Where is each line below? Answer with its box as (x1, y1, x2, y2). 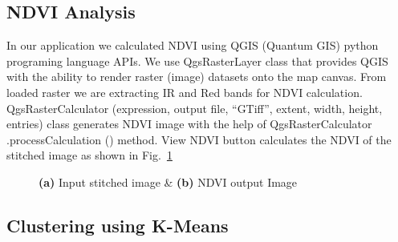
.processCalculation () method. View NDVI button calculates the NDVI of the (6, 131, 392, 147)
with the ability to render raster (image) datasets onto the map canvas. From (6, 68, 387, 85)
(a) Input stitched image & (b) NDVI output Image (39, 173, 298, 190)
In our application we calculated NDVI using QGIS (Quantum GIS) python (6, 37, 379, 54)
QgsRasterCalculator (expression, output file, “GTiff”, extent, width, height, (6, 99, 383, 116)
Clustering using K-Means (6, 212, 229, 237)
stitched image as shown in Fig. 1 (6, 147, 173, 163)
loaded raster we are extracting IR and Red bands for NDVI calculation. (6, 83, 363, 100)
